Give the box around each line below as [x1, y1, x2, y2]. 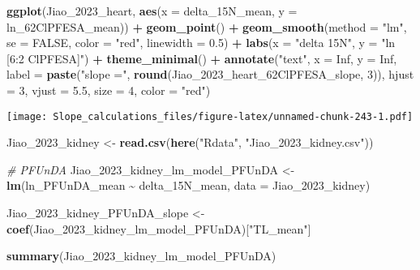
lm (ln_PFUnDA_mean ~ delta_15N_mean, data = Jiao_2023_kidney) [6, 177, 371, 194]
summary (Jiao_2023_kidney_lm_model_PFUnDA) [6, 247, 276, 264]
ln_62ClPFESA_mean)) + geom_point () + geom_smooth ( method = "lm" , [6, 18, 407, 35]
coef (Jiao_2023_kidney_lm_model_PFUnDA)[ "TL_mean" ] [6, 220, 311, 237]
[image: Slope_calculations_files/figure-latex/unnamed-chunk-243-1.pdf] [6, 110, 414, 122]
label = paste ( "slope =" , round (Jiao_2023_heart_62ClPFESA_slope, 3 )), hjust [6, 66, 414, 83]
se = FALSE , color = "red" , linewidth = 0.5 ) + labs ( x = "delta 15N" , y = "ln [6, 34, 396, 51]
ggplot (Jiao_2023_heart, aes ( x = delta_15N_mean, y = [6, 2, 298, 19]
